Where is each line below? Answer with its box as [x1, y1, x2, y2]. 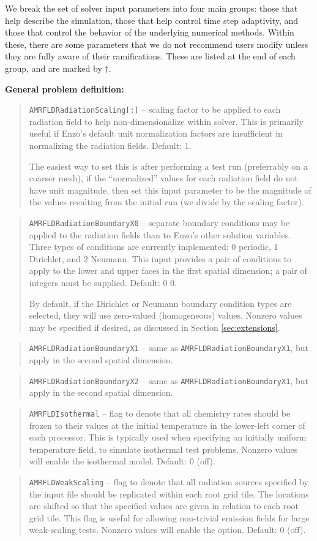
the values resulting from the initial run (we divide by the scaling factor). [29, 195, 304, 208]
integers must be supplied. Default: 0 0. [29, 276, 177, 289]
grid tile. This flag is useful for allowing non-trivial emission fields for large [29, 511, 310, 524]
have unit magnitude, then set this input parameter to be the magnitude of [29, 183, 311, 196]
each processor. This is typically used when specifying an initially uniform [29, 431, 307, 444]
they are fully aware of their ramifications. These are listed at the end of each [5, 50, 296, 62]
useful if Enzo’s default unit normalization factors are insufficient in [29, 127, 283, 140]
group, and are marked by [5, 61, 102, 74]
